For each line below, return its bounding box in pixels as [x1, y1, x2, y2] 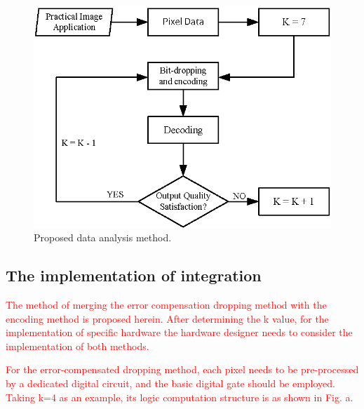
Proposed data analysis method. [34, 230, 172, 245]
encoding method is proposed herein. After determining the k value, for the [6, 311, 329, 326]
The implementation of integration [6, 264, 262, 286]
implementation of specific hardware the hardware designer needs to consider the [6, 325, 353, 340]
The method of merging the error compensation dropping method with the [6, 297, 327, 311]
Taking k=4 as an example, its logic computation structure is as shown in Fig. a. [6, 389, 353, 404]
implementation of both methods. [6, 338, 149, 353]
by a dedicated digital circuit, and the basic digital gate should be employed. [6, 375, 335, 390]
